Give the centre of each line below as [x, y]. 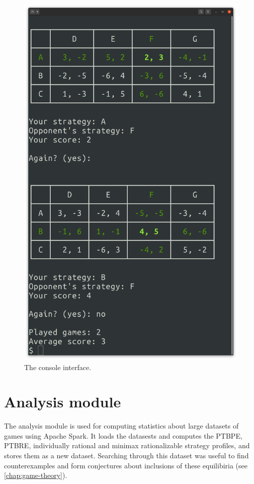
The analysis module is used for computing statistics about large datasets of [121, 426]
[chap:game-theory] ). [36, 475]
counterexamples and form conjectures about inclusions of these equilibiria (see [126, 465]
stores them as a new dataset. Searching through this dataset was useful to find [126, 456]
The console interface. [58, 367]
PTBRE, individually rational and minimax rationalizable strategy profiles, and [127, 445]
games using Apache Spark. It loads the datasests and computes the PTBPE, [123, 435]
